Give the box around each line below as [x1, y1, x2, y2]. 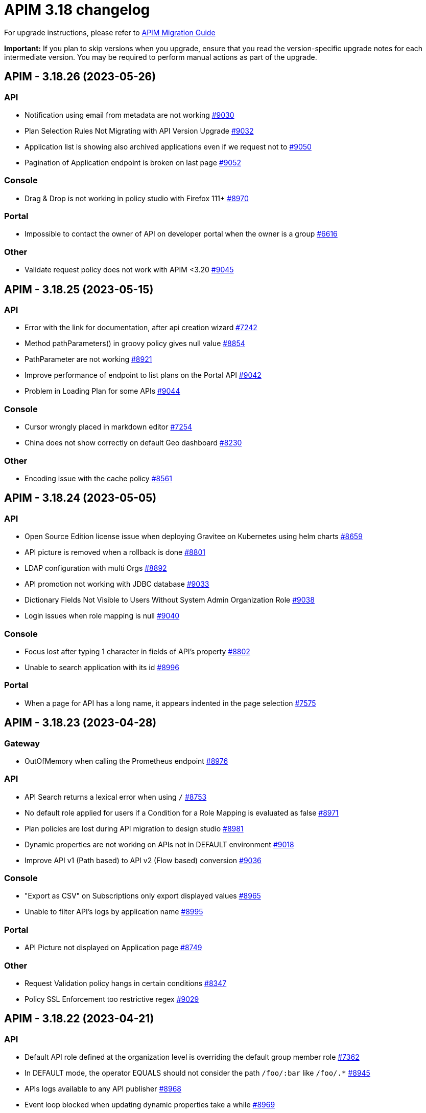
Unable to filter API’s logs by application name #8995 [25, 907, 203, 916]
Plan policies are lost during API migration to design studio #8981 [25, 824, 244, 833]
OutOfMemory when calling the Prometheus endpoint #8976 [25, 756, 228, 765]
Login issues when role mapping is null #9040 [25, 611, 180, 620]
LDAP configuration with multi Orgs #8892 [25, 564, 167, 573]
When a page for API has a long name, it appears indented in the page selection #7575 [25, 698, 316, 708]
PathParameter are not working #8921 [25, 355, 152, 364]
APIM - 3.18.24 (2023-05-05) [4, 491, 157, 505]
